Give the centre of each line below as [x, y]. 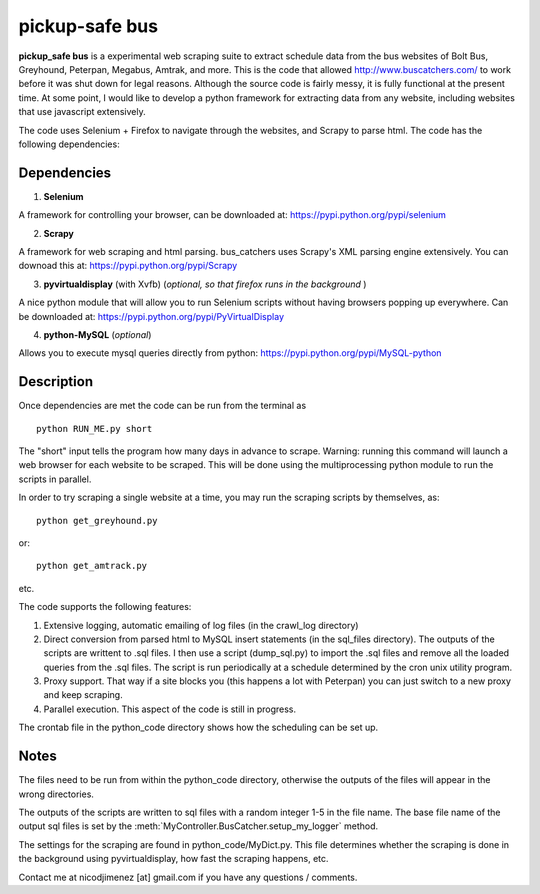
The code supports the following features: [105, 607]
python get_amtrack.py [92, 566]
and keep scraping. [83, 695]
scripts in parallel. [55, 479]
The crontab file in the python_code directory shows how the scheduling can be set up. [198, 727]
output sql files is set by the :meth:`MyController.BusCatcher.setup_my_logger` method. [198, 826]
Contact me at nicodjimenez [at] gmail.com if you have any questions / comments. [188, 877]
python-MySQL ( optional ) [97, 334]
